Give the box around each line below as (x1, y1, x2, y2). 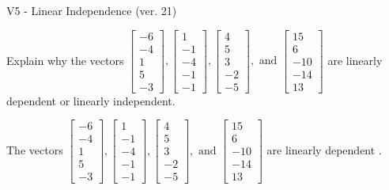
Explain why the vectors (6, 51, 124, 68)
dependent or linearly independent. (6, 92, 176, 108)
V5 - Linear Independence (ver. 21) (6, 2, 177, 18)
